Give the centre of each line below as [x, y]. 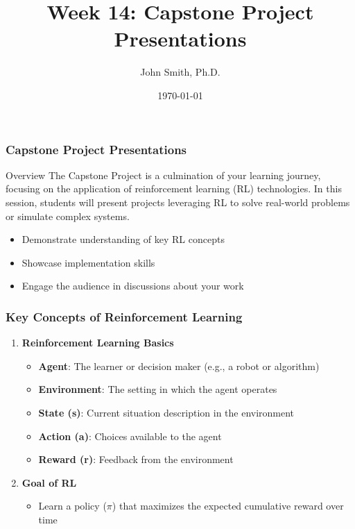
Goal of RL [49, 482]
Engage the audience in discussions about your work [133, 286]
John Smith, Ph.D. [180, 72]
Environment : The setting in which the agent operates [158, 389]
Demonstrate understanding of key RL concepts [123, 239]
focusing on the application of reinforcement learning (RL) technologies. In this [174, 188]
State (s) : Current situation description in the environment [166, 412]
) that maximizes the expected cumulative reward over [228, 506]
